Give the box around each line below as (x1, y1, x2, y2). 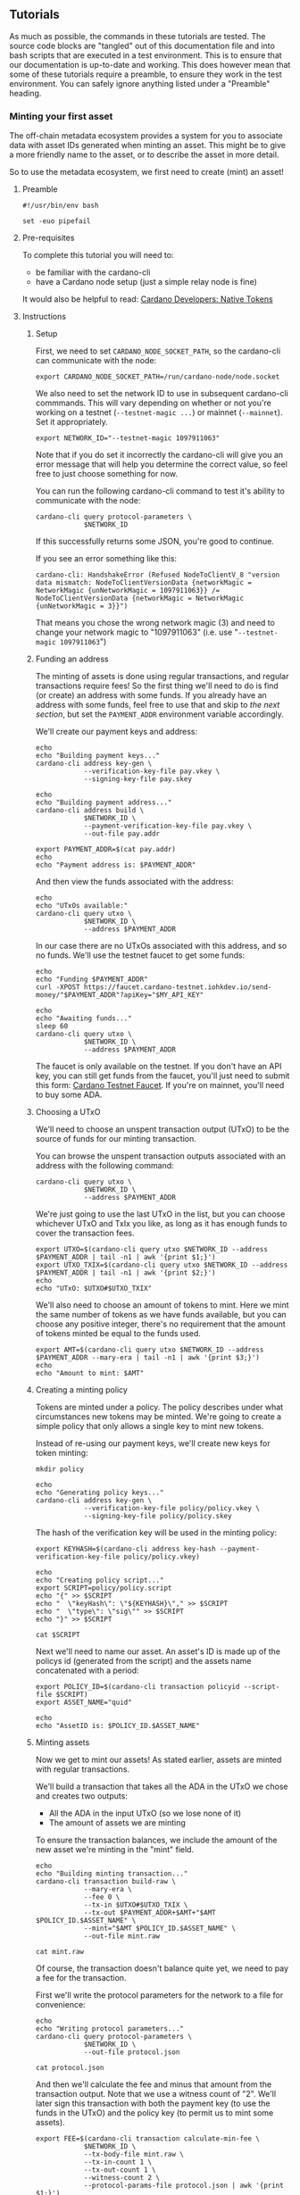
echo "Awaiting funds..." (35, 1014, 132, 1023)
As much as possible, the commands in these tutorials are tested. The (9, 30, 266, 41)
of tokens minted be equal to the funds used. (35, 1328, 201, 1339)
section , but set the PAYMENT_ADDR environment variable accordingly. (35, 709, 284, 719)
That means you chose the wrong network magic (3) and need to (35, 618, 275, 628)
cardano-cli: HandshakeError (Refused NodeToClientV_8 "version (35, 570, 280, 579)
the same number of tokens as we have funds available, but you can (35, 1310, 287, 1320)
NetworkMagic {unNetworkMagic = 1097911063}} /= (35, 586, 221, 595)
